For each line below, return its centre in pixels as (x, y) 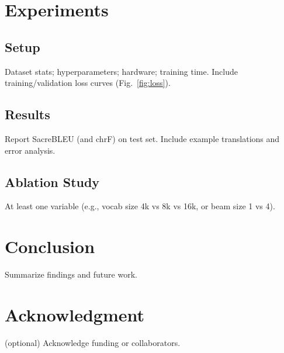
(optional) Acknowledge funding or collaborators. (93, 342)
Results (27, 114)
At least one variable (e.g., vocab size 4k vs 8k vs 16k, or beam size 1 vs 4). (140, 206)
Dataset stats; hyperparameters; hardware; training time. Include (121, 71)
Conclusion (50, 246)
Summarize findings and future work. (71, 274)
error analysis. (30, 150)
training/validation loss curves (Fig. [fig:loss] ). (88, 83)
